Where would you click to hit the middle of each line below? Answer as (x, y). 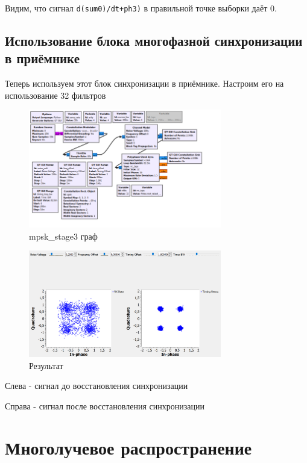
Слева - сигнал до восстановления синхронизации (97, 386)
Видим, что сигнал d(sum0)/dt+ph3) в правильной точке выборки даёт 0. (141, 8)
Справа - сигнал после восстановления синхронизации (105, 406)
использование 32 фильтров (55, 95)
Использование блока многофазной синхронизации (154, 41)
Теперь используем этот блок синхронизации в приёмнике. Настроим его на (144, 83)
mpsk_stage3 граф (63, 236)
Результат (46, 365)
